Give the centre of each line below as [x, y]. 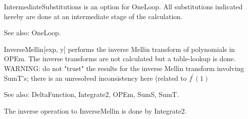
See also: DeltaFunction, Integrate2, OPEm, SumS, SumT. [92, 94]
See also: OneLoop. [32, 33]
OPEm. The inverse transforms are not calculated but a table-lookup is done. [120, 59]
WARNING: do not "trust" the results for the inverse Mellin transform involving [124, 68]
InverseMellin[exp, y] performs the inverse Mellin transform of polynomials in [120, 49]
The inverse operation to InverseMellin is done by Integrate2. [95, 110]
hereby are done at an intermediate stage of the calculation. [93, 16]
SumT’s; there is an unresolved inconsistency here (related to [95, 78]
